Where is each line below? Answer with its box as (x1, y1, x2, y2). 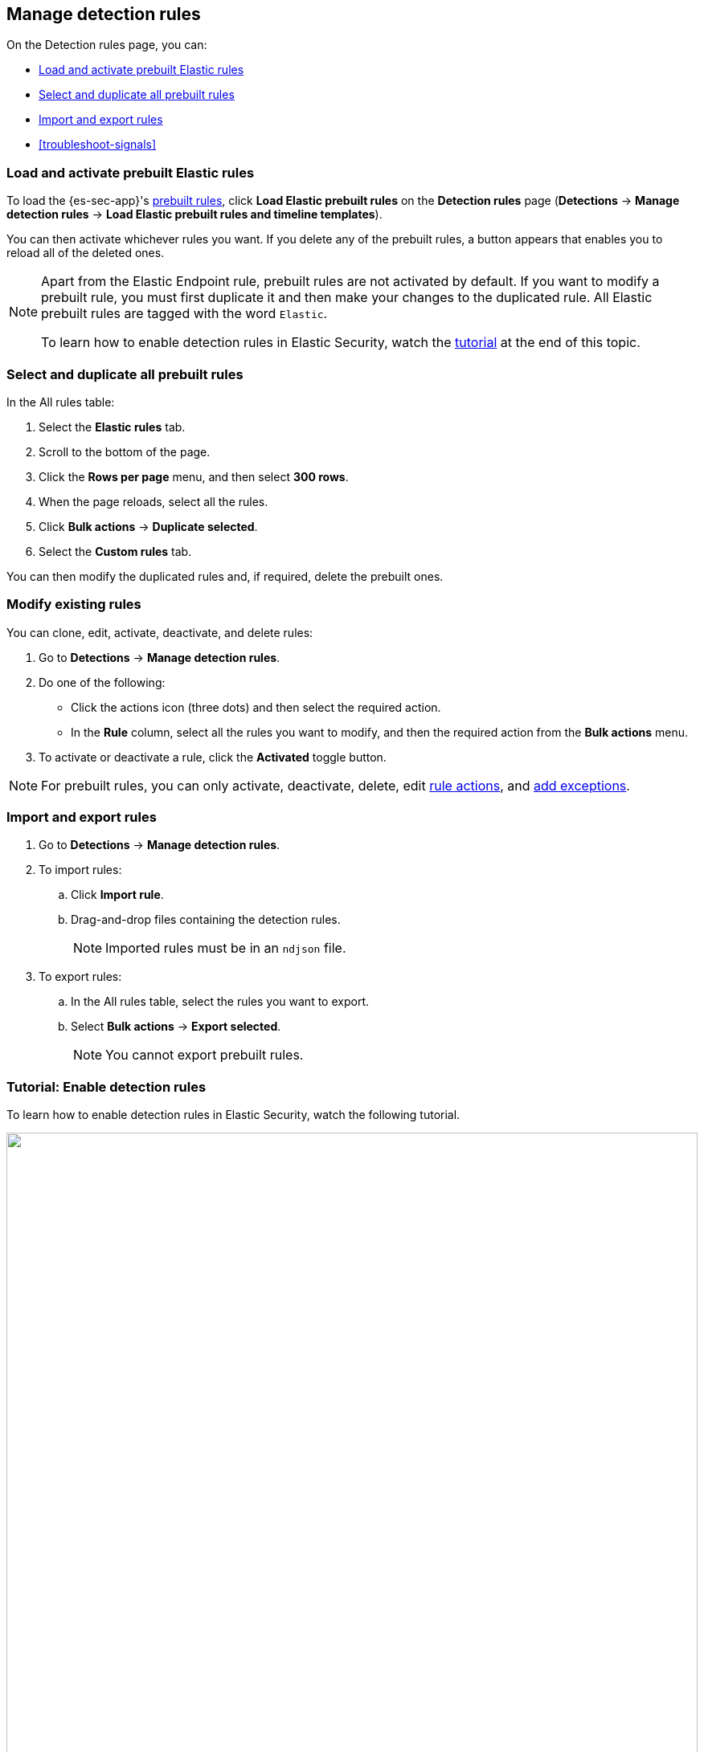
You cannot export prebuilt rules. (105, 1047, 304, 1064)
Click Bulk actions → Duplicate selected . (39, 519, 258, 533)
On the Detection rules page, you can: (6, 38, 207, 52)
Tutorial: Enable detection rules (6, 1078, 207, 1095)
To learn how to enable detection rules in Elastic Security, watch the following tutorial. (6, 1108, 460, 1122)
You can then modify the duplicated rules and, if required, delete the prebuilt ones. (6, 569, 444, 583)
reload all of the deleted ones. (6, 246, 165, 260)
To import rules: (39, 863, 122, 877)
